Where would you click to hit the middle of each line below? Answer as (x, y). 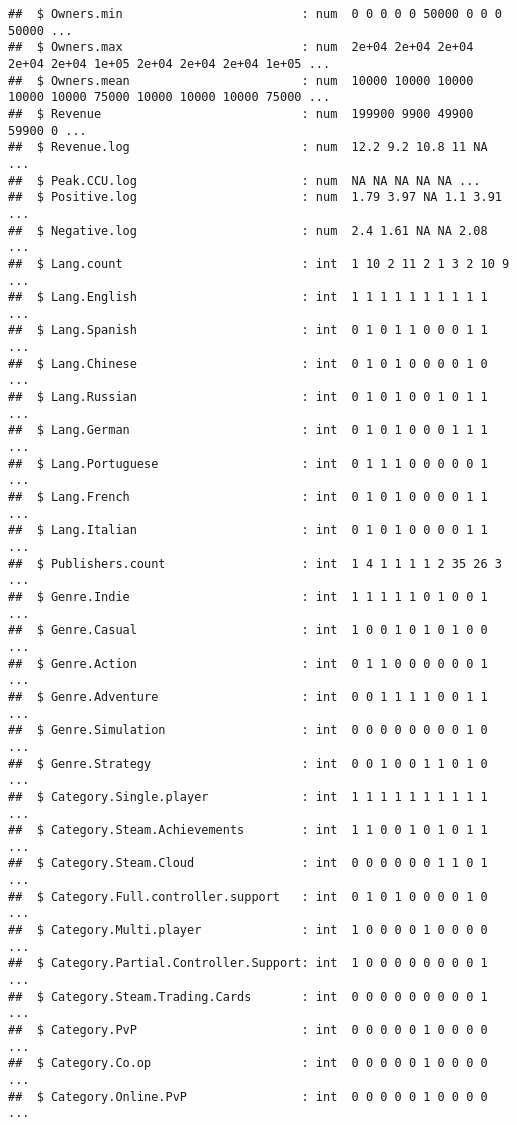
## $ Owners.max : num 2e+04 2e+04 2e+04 (241, 47)
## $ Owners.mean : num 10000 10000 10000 (241, 80)
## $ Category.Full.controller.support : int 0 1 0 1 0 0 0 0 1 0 (248, 896)
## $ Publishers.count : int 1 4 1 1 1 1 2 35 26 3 (255, 563)
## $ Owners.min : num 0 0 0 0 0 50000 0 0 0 (255, 14)
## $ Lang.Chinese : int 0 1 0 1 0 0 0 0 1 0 (248, 363)
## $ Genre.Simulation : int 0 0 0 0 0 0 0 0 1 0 (248, 730)
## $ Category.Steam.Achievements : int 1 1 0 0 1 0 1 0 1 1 (248, 830)
